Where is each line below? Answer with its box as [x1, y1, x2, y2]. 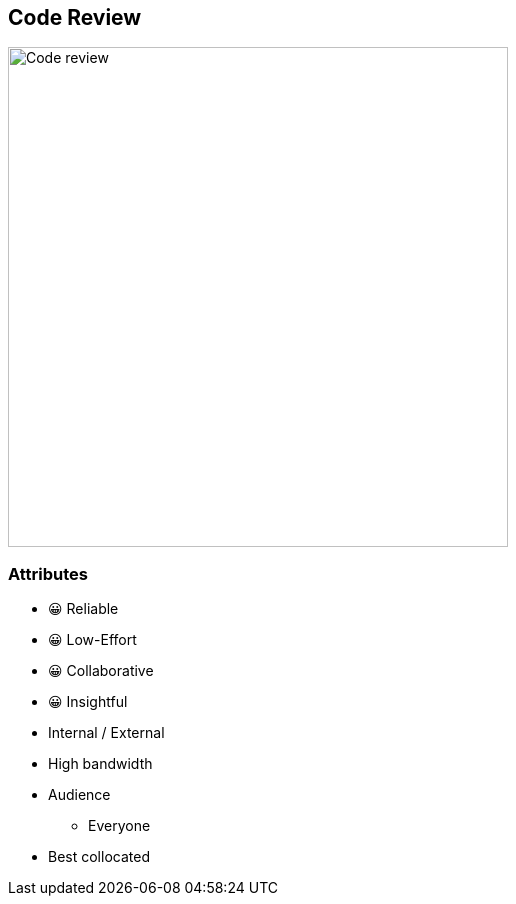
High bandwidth [48, 755, 153, 773]
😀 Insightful [48, 693, 128, 711]
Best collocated [48, 848, 150, 866]
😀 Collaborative [48, 662, 154, 680]
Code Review [8, 5, 142, 30]
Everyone [88, 817, 151, 835]
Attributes [8, 563, 88, 584]
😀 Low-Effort [48, 631, 137, 649]
